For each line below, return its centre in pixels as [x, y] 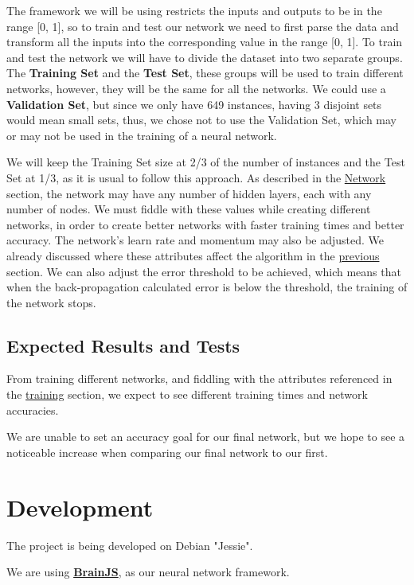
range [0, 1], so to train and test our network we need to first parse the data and [203, 26]
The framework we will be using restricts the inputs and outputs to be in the [194, 10]
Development [80, 507]
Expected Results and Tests [123, 345]
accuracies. [33, 409]
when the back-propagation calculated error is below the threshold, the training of [207, 287]
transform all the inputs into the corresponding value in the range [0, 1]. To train [205, 42]
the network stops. [51, 302]
